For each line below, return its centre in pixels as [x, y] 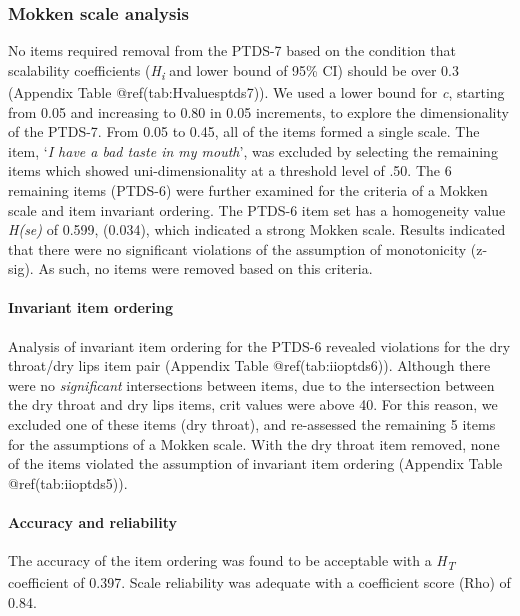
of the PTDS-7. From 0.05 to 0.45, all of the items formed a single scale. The [244, 131]
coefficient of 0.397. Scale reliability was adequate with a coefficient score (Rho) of [259, 582]
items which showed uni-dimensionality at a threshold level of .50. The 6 [230, 170]
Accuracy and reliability [92, 522]
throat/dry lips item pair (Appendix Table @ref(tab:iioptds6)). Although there [249, 365]
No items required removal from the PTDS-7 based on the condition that [232, 50]
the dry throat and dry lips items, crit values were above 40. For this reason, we [253, 404]
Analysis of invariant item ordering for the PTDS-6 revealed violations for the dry [259, 345]
